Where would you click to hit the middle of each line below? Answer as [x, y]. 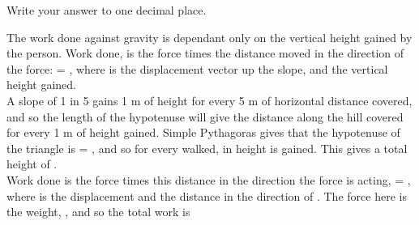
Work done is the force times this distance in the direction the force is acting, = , [209, 179]
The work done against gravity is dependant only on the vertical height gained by [209, 37]
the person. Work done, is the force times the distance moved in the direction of [205, 53]
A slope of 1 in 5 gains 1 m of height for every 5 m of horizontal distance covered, [209, 100]
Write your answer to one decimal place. [107, 10]
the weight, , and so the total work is [98, 212]
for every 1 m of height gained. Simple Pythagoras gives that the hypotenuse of [203, 132]
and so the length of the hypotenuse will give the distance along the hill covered [205, 116]
